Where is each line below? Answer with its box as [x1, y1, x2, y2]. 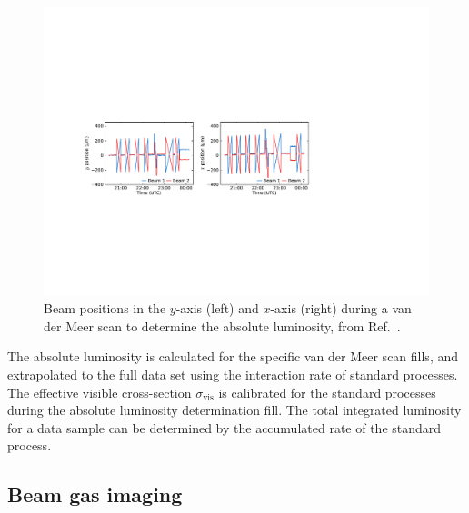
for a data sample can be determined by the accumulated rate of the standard [7, 418, 442, 437]
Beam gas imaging [7, 480, 183, 508]
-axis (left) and [175, 299, 259, 318]
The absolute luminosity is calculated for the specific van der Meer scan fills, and [7, 347, 459, 366]
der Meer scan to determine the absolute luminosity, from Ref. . [44, 316, 401, 335]
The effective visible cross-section [7, 382, 192, 401]
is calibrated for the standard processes [218, 382, 436, 401]
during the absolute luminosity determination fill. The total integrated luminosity [7, 400, 462, 419]
